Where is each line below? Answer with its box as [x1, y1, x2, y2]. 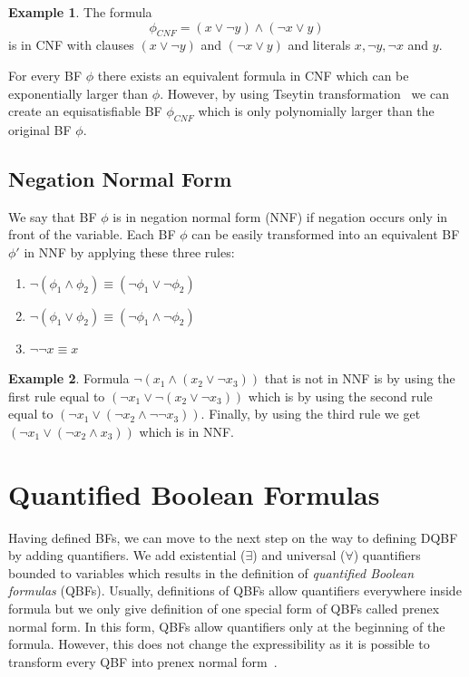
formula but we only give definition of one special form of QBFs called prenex [8, 599, 440, 618]
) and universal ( [252, 546, 346, 565]
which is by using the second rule [248, 386, 433, 405]
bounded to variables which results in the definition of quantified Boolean [8, 563, 415, 582]
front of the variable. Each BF [8, 225, 176, 244]
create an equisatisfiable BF [8, 102, 162, 121]
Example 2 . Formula [8, 369, 130, 388]
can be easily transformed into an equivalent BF [191, 225, 460, 244]
